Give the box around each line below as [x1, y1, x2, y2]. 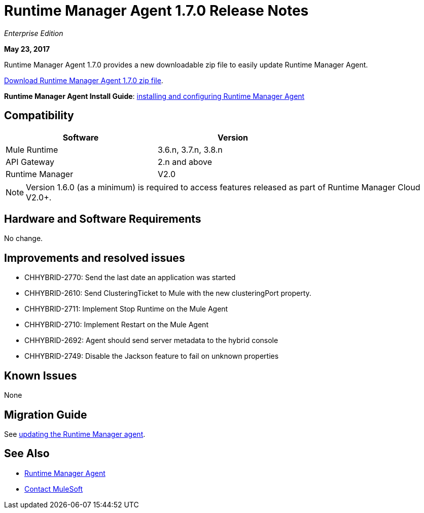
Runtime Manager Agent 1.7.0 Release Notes [4, 2, 309, 19]
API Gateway [6, 156, 54, 167]
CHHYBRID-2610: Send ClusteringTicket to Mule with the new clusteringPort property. [24, 289, 311, 298]
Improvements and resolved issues [4, 251, 185, 264]
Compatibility [4, 109, 74, 122]
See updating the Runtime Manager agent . [4, 429, 146, 438]
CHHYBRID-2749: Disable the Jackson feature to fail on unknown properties [24, 352, 279, 361]
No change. [4, 234, 43, 243]
